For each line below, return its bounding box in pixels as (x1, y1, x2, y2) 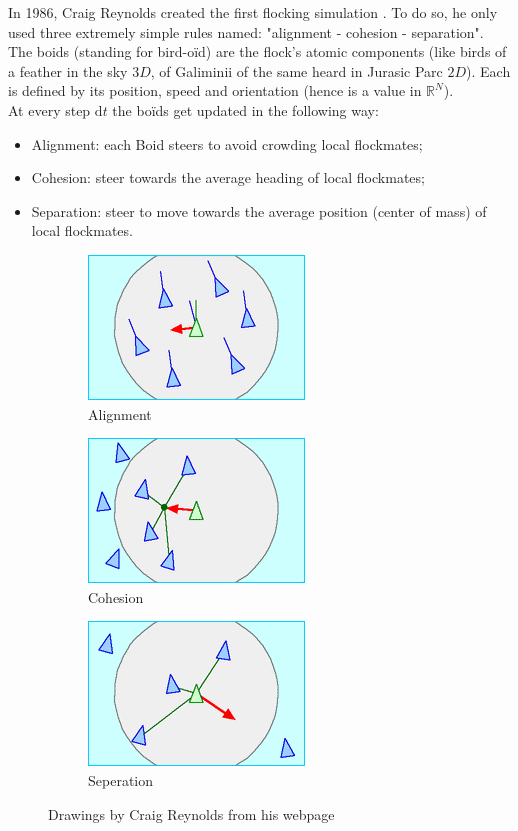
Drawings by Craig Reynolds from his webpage (48, 803, 335, 824)
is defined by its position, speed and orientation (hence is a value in (8, 80, 422, 101)
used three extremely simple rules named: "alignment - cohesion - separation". (8, 21, 484, 42)
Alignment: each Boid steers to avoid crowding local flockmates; (31, 133, 423, 154)
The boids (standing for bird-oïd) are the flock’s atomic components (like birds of (8, 41, 507, 62)
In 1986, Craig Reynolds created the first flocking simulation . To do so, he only (8, 2, 498, 22)
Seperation (88, 769, 154, 790)
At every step (8, 99, 91, 120)
